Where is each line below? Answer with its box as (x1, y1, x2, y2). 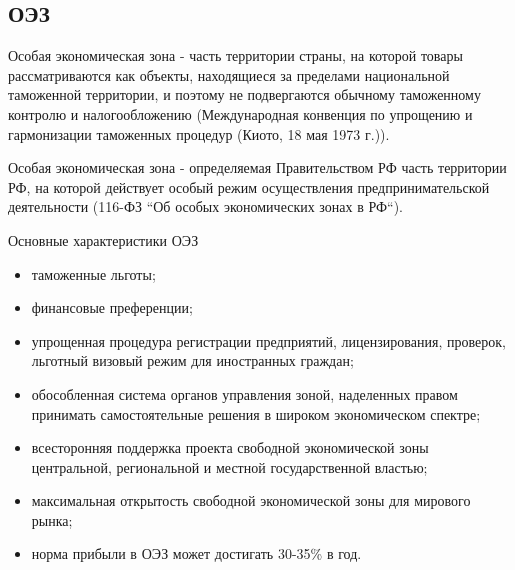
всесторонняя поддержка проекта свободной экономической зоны (31, 437, 429, 458)
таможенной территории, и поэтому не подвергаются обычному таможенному (8, 84, 481, 105)
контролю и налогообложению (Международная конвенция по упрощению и (8, 103, 473, 124)
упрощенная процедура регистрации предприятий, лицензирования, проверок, (31, 330, 506, 351)
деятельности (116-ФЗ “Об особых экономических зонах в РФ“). (8, 196, 403, 217)
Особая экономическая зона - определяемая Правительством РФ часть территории (8, 157, 507, 178)
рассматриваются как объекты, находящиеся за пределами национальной (8, 64, 450, 85)
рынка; (31, 509, 73, 530)
